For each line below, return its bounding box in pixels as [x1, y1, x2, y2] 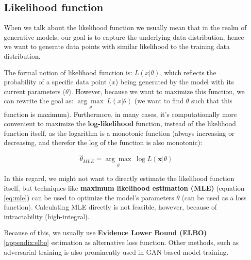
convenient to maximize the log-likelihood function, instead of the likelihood [4, 118, 236, 129]
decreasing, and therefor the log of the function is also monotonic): [4, 137, 202, 147]
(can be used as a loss [182, 192, 247, 202]
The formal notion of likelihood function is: [4, 67, 133, 77]
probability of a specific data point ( [4, 77, 112, 87]
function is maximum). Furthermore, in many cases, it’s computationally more [4, 109, 237, 119]
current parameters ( [4, 86, 66, 96]
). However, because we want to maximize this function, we [68, 86, 245, 96]
